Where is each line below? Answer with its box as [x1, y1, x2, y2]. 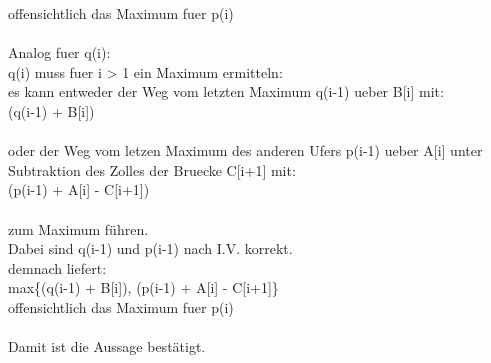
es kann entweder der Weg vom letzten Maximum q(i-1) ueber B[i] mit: [8, 81, 444, 102]
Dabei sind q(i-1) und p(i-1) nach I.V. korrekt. [8, 238, 293, 259]
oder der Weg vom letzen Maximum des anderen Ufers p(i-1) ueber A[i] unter [8, 140, 483, 161]
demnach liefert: [8, 257, 107, 278]
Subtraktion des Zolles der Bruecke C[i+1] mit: [8, 159, 296, 180]
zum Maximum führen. [8, 218, 149, 239]
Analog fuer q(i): [8, 42, 111, 63]
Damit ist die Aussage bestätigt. [8, 336, 206, 357]
